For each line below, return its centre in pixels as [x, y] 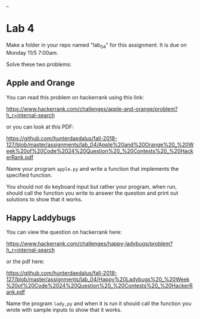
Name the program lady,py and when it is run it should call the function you [99, 304]
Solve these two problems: [39, 64]
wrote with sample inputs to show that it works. [64, 310]
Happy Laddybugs [41, 218]
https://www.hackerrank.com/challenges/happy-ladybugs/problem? [90, 244]
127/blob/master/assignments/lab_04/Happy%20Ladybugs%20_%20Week [98, 279]
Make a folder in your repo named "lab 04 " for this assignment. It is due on [97, 46]
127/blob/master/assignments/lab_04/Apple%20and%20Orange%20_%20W [100, 145]
